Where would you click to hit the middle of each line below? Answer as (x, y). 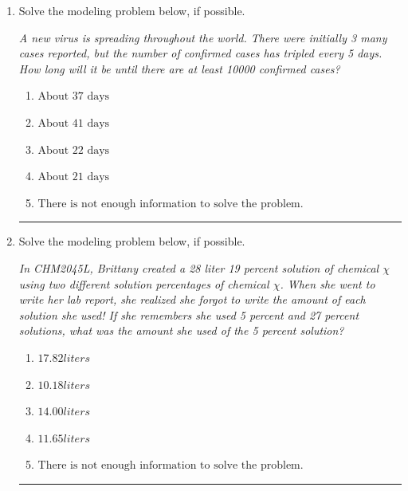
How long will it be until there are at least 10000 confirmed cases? (179, 68)
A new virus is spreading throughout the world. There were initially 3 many (203, 37)
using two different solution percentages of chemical (144, 283)
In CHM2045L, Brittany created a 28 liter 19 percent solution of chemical (199, 267)
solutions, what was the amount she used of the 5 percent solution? (181, 330)
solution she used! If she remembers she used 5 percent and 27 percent (189, 314)
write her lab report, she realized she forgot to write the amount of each (192, 299)
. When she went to (328, 283)
